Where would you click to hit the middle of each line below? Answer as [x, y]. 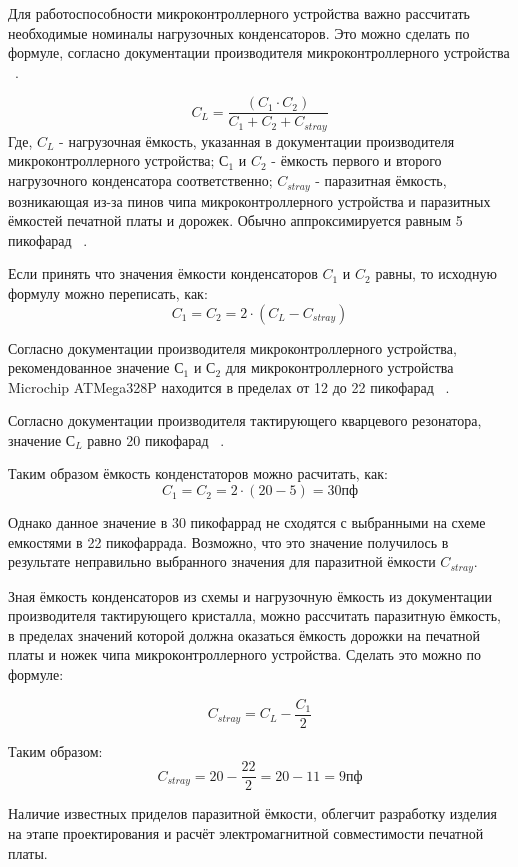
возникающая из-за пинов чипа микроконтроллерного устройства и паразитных [249, 200]
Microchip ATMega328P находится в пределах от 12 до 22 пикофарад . [229, 386]
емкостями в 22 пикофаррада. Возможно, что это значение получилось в [228, 541]
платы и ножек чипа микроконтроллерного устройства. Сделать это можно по [245, 654]
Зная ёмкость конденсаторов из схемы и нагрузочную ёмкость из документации [250, 595]
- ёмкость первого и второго [356, 160]
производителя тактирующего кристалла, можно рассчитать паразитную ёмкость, [254, 615]
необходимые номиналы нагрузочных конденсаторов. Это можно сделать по [239, 32]
